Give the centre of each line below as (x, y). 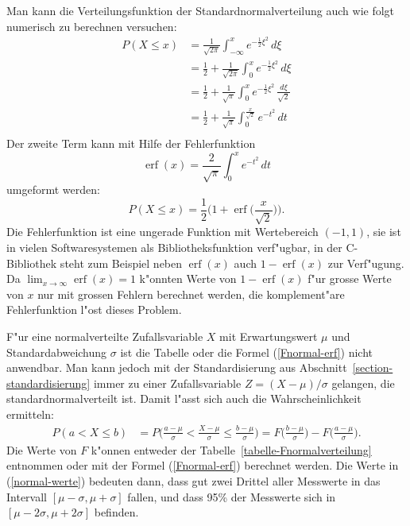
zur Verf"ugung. (366, 263)
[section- (373, 367)
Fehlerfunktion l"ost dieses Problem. (94, 309)
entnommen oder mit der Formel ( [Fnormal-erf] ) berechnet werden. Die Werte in (203, 465)
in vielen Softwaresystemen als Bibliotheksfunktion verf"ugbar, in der (174, 248)
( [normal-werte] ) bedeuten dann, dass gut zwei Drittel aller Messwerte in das (193, 480)
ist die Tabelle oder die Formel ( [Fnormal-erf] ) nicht (247, 352)
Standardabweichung (57, 352)
